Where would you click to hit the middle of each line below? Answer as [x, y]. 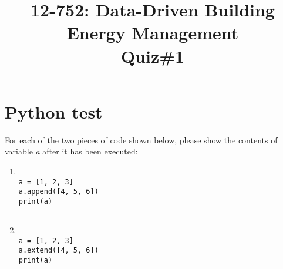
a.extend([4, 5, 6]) [58, 250]
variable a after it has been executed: [71, 151]
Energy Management [153, 33]
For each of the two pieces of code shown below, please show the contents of [141, 139]
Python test [54, 111]
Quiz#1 [153, 56]
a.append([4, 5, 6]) [58, 192]
